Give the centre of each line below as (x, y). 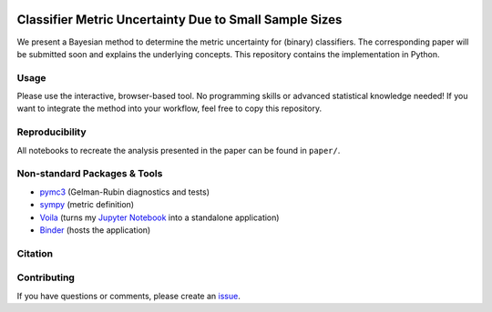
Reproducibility (51, 132)
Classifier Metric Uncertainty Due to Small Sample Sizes (179, 20)
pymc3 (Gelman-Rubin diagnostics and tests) (124, 192)
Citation (35, 253)
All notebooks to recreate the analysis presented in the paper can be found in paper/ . (179, 150)
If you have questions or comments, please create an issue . (128, 296)
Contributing (46, 277)
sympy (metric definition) (87, 205)
